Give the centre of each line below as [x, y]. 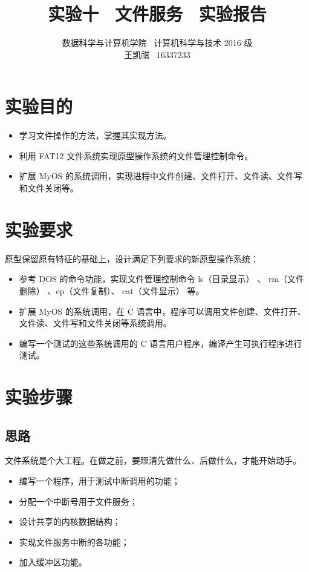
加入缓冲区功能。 [53, 562]
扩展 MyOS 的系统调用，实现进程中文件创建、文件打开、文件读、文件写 [161, 176]
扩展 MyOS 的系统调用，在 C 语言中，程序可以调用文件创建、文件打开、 [162, 311]
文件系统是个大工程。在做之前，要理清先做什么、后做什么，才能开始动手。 [153, 460]
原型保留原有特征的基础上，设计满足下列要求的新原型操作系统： [132, 258]
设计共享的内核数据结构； [70, 521]
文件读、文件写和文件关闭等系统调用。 [95, 323]
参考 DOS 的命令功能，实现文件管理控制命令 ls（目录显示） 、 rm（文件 [162, 279]
